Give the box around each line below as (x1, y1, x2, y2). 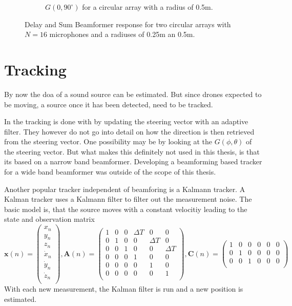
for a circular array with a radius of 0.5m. (82, 2, 213, 12)
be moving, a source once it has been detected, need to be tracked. (4, 99, 213, 109)
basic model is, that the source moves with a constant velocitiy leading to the (4, 203, 247, 214)
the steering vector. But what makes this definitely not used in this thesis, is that (4, 146, 260, 157)
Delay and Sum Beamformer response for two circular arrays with (25, 18, 231, 29)
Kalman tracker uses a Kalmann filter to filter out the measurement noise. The (4, 194, 252, 204)
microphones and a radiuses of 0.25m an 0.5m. (49, 29, 195, 40)
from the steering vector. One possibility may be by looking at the (4, 136, 212, 147)
